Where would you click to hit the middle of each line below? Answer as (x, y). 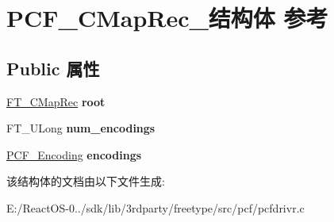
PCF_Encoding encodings (74, 154)
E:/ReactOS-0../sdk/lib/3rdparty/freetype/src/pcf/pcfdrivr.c (155, 207)
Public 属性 (53, 68)
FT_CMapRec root (56, 101)
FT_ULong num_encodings (81, 128)
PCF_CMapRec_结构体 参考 (167, 18)
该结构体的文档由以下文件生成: (86, 181)
